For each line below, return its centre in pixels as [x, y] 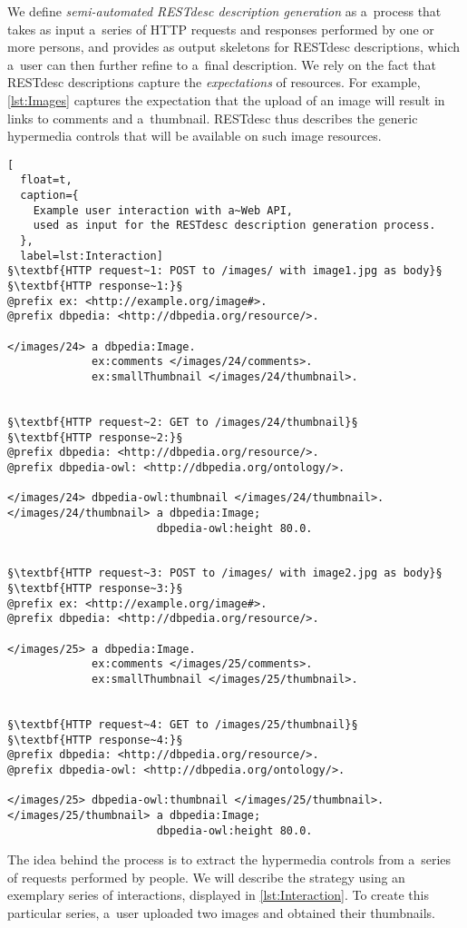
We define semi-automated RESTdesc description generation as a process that [224, 11]
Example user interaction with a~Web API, [163, 210]
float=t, [46, 180]
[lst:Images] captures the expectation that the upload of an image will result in [226, 99]
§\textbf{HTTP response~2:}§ [95, 437]
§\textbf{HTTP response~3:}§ [95, 589]
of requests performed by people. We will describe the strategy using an [206, 877]
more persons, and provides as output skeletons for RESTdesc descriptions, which [234, 47]
